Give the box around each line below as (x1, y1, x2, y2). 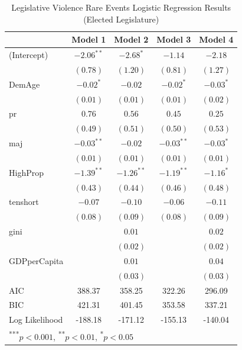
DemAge (9, 78, 40, 90)
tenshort (9, 195, 39, 208)
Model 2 (114, 33, 149, 46)
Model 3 (156, 33, 191, 46)
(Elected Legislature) (83, 12, 159, 25)
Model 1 (71, 33, 106, 46)
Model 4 (199, 33, 234, 46)
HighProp (9, 166, 44, 178)
